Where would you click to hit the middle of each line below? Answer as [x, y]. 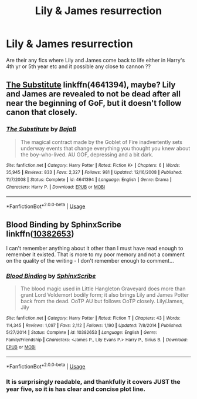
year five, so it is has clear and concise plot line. [76, 389]
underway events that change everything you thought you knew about [105, 148]
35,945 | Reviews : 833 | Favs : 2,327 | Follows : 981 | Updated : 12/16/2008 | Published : [94, 172]
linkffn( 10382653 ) [40, 234]
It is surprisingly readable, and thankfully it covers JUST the [93, 381]
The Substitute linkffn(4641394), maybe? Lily [91, 85]
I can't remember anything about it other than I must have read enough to [95, 248]
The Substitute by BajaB [41, 129]
